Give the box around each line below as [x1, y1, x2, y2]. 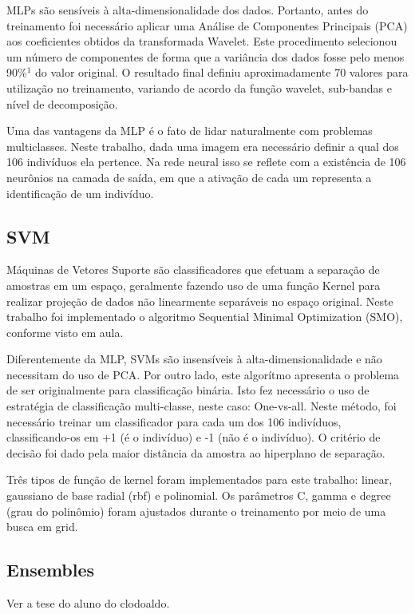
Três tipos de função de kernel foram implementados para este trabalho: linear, [6, 471, 393, 488]
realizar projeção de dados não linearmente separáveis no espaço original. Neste [6, 292, 393, 309]
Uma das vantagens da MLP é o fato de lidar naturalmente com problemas [6, 122, 373, 139]
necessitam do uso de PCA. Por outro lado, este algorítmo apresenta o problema [6, 366, 400, 382]
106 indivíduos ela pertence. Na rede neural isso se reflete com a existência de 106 [6, 153, 406, 170]
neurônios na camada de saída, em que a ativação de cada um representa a [6, 168, 372, 185]
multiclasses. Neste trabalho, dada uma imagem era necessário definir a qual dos [6, 137, 399, 154]
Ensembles [6, 557, 95, 582]
